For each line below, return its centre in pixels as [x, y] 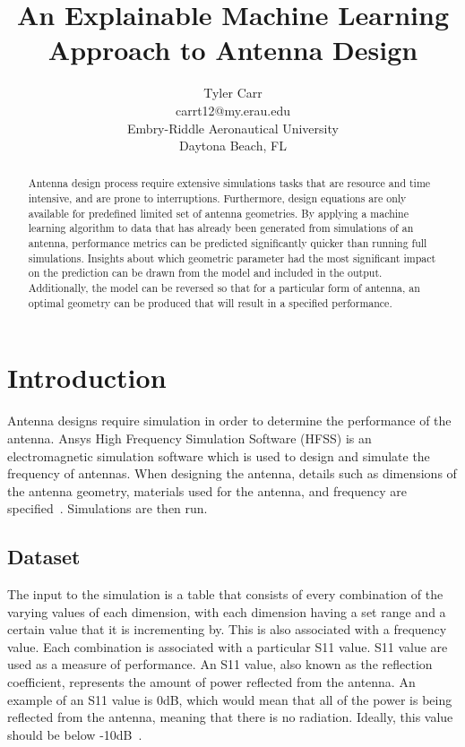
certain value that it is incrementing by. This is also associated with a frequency [227, 629]
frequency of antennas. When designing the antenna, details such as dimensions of [232, 473]
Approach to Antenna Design [233, 50]
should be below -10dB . [75, 734]
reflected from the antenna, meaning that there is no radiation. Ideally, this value [230, 717]
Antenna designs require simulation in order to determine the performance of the [229, 421]
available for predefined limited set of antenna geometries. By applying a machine [218, 213]
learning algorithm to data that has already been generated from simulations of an [221, 228]
